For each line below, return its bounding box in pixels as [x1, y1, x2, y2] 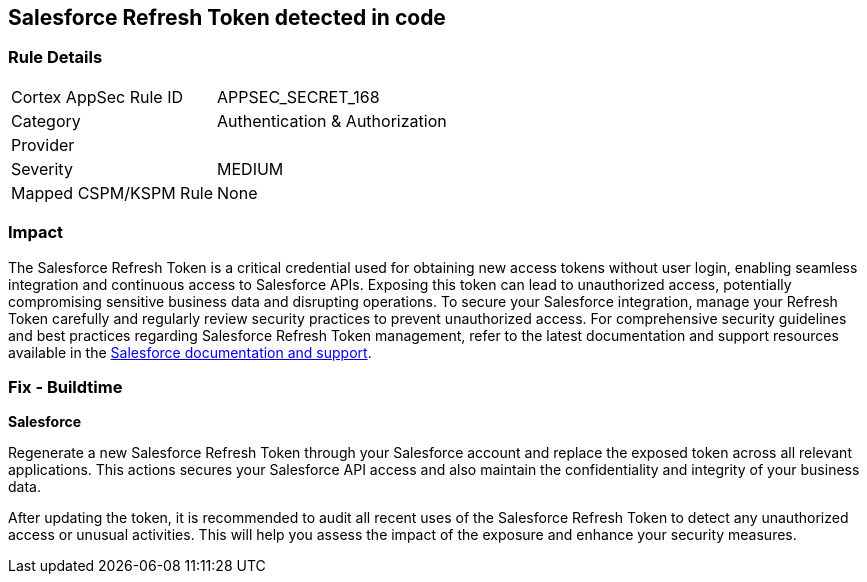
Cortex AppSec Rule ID [11, 86, 184, 107]
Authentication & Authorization [217, 110, 447, 131]
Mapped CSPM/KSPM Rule [11, 182, 214, 203]
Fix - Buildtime [8, 376, 123, 397]
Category [11, 110, 81, 131]
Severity [11, 158, 73, 179]
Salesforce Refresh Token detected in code [8, 5, 446, 30]
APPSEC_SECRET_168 [217, 86, 380, 107]
